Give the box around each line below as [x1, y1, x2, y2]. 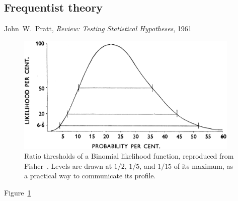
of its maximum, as [174, 160, 233, 171]
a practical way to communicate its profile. [24, 170, 156, 181]
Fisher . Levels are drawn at [24, 160, 112, 171]
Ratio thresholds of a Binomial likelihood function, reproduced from [24, 151, 234, 161]
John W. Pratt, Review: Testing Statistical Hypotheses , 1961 [4, 23, 192, 34]
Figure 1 [4, 187, 31, 197]
